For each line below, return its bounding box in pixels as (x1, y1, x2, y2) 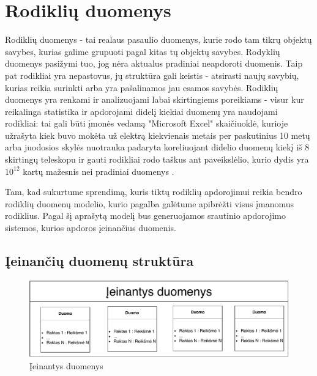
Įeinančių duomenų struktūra (5, 251, 194, 270)
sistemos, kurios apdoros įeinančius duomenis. (5, 221, 176, 234)
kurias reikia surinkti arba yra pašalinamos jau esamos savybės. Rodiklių (5, 81, 278, 94)
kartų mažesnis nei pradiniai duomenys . (23, 164, 174, 177)
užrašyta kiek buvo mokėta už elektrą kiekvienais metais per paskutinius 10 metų (5, 128, 310, 141)
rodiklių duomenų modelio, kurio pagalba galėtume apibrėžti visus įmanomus (5, 197, 294, 210)
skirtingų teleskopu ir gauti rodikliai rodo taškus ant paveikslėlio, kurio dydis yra (5, 153, 309, 166)
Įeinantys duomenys (29, 359, 103, 372)
